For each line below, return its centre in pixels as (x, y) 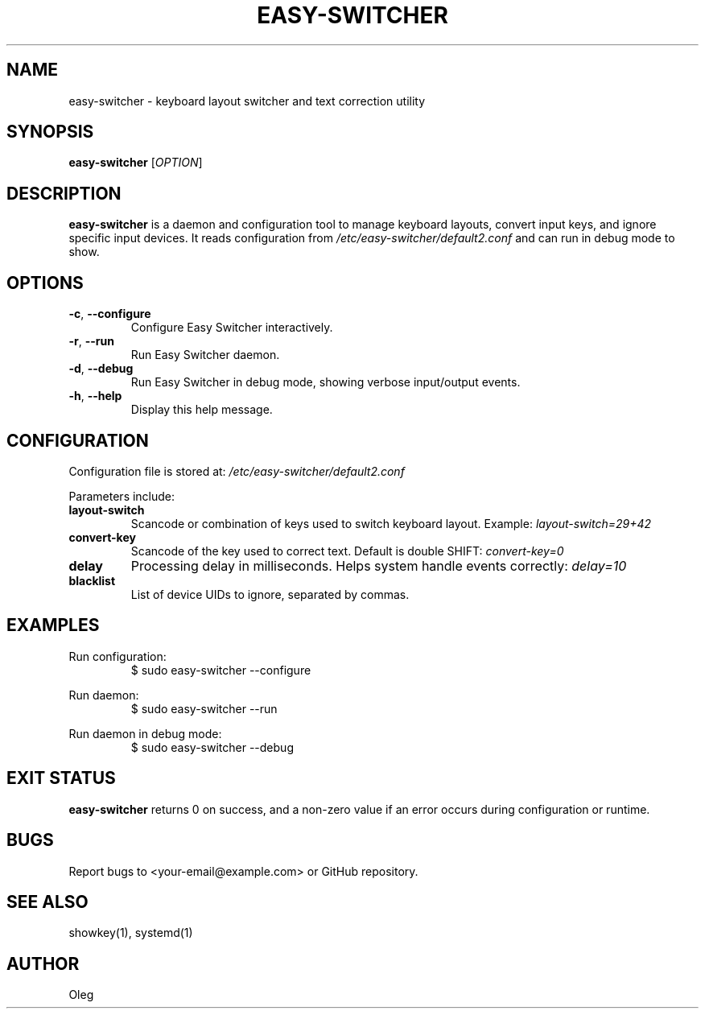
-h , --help (95, 396)
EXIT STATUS (61, 778)
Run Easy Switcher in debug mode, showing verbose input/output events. (326, 382)
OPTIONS (45, 283)
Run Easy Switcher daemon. (205, 355)
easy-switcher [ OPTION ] (136, 163)
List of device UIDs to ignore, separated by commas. (270, 594)
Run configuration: (117, 656)
